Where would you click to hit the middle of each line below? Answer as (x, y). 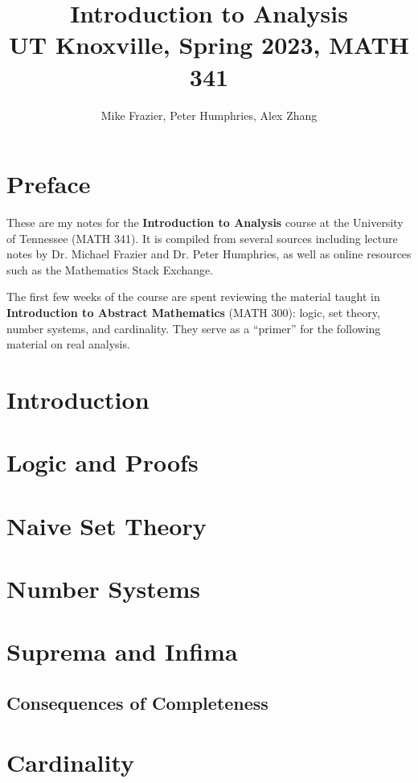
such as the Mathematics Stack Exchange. (110, 269)
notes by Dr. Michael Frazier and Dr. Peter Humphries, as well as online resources (209, 254)
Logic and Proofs (102, 462)
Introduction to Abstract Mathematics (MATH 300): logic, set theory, (193, 312)
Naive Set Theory (107, 525)
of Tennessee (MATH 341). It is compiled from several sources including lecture (202, 238)
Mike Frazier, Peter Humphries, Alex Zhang (209, 115)
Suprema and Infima (122, 651)
